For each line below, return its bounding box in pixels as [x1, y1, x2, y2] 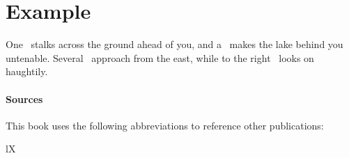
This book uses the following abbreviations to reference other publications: [6, 118, 324, 132]
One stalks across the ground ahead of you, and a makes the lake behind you [6, 37, 343, 52]
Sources [6, 91, 43, 106]
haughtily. [6, 64, 48, 79]
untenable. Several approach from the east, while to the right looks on [6, 50, 314, 65]
